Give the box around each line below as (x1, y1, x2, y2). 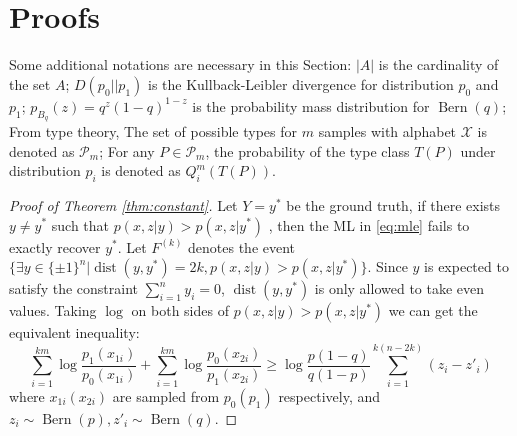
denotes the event (188, 236, 296, 257)
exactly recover (9, 236, 101, 257)
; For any (99, 140, 155, 161)
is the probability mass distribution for (192, 95, 430, 116)
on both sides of (131, 300, 229, 321)
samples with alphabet (318, 120, 457, 141)
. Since (367, 256, 408, 277)
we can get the (388, 300, 478, 321)
